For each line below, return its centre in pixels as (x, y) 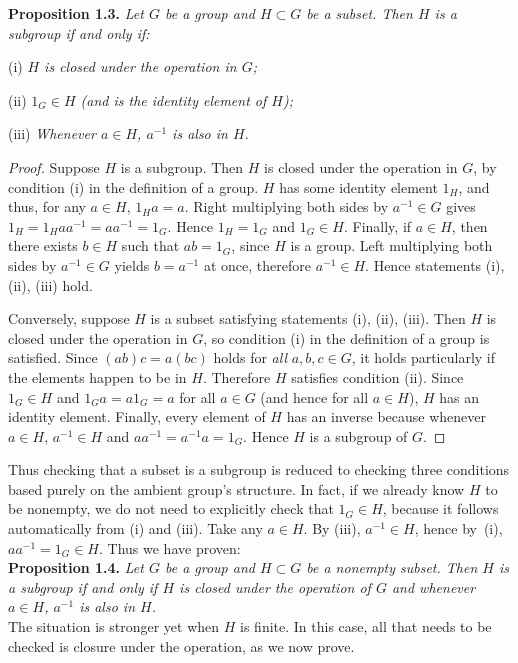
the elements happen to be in (97, 376)
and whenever (433, 586)
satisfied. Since (53, 357)
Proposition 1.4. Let (76, 567)
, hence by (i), (458, 528)
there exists (43, 245)
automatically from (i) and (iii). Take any (135, 528)
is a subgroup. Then (182, 166)
